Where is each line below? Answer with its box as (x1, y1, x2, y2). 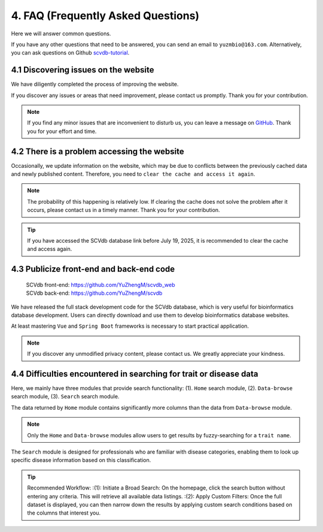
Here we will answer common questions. (11, 30, 111, 37)
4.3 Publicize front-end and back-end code (11, 264, 175, 274)
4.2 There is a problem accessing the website (11, 146, 185, 156)
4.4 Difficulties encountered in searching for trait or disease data (11, 369, 258, 379)
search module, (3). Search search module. (11, 393, 120, 400)
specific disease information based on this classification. (11, 457, 151, 464)
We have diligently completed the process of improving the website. (11, 81, 179, 88)
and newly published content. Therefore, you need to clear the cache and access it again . (11, 171, 255, 178)
